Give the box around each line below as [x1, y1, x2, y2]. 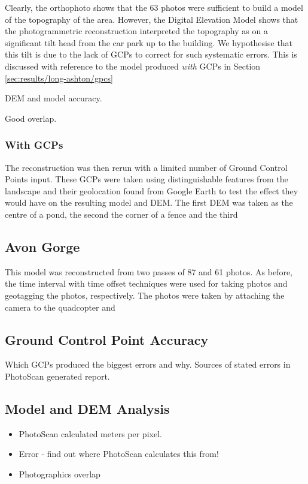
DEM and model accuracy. [5, 92, 102, 104]
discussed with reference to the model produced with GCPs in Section [5, 59, 261, 72]
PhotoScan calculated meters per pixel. [19, 427, 162, 440]
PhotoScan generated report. [5, 369, 110, 382]
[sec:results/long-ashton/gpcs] [5, 71, 113, 84]
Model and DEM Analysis [5, 399, 170, 417]
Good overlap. [5, 112, 57, 124]
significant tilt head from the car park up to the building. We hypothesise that [5, 36, 293, 49]
